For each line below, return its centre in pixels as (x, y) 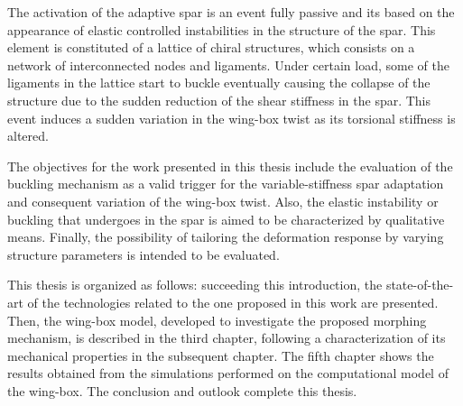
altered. (28, 136)
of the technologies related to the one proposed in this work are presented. (233, 302)
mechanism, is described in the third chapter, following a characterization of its (227, 338)
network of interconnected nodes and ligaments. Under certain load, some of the (228, 65)
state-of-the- (420, 285)
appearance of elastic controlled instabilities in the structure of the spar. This (222, 29)
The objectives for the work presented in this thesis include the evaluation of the (230, 166)
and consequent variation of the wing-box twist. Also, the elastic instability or (223, 201)
